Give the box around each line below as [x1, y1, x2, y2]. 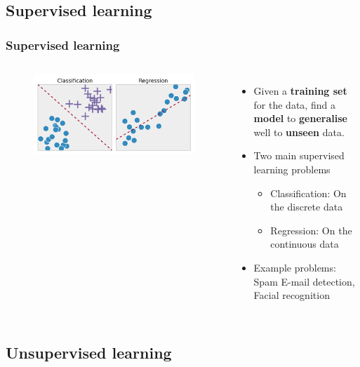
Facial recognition [253, 288, 330, 302]
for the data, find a [253, 97, 335, 112]
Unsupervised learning [6, 342, 172, 363]
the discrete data [270, 199, 343, 214]
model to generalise [253, 111, 347, 126]
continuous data [270, 236, 339, 251]
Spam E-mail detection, [253, 274, 355, 288]
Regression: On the [270, 222, 352, 237]
